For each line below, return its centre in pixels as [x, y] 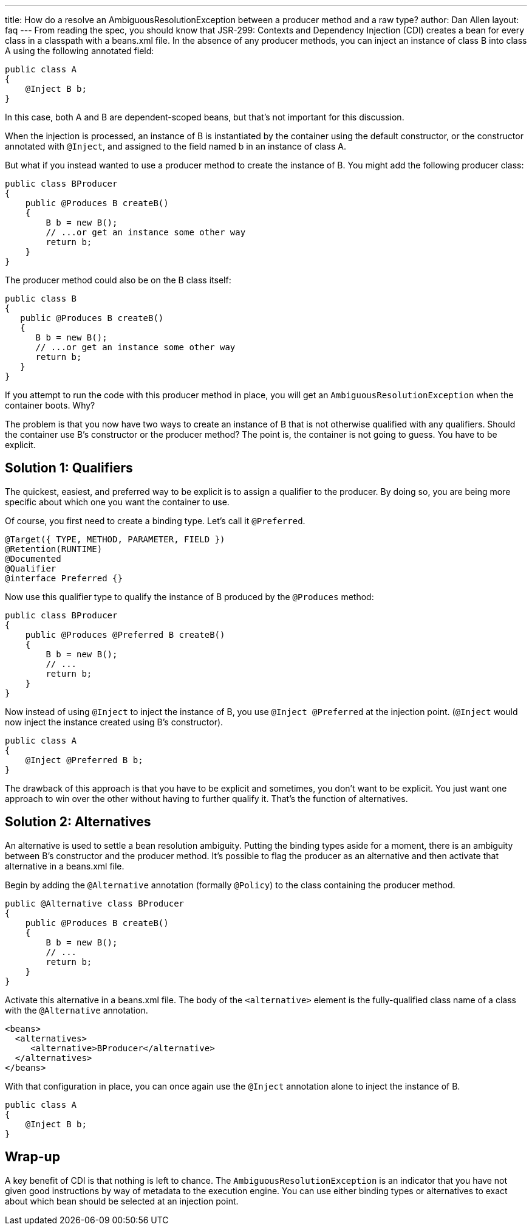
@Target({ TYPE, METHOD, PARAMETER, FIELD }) [115, 539]
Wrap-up [32, 1157]
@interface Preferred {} [64, 578]
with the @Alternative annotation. [77, 1010]
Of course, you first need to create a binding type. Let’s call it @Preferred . [155, 520]
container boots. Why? [50, 405]
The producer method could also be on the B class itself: [118, 280]
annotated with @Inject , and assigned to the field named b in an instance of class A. [176, 146]
